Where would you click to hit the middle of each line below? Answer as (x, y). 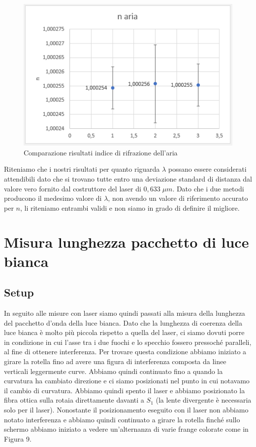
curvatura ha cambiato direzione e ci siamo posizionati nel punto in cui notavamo (127, 381)
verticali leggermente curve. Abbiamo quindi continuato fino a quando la (113, 371)
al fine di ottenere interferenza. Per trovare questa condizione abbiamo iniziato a (125, 352)
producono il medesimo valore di (53, 198)
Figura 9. (18, 438)
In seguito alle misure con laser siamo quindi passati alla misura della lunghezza (125, 313)
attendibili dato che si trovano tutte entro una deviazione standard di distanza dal (128, 178)
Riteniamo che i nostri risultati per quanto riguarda (82, 169)
